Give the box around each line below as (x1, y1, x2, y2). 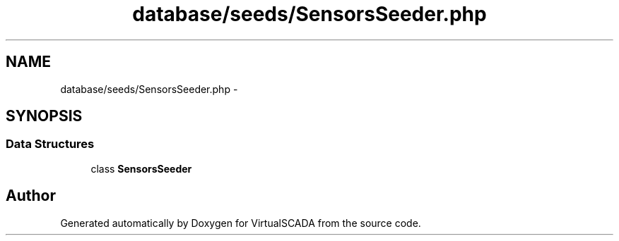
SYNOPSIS (6, 107, 83, 125)
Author (6, 187, 56, 205)
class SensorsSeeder (90, 162, 192, 175)
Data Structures (6, 137, 95, 152)
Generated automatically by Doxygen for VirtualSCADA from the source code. (60, 216, 421, 229)
